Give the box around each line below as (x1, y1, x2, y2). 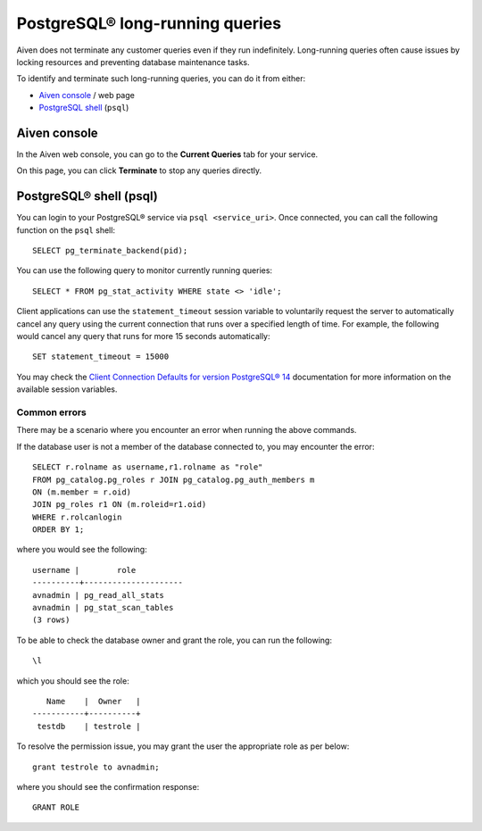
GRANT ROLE (32, 802, 80, 812)
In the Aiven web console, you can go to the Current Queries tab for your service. (16, 149, 319, 160)
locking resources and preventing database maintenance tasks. (16, 56, 250, 67)
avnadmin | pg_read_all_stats (32, 590, 165, 600)
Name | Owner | (46, 696, 141, 706)
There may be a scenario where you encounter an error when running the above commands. (16, 425, 357, 436)
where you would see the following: (16, 544, 147, 555)
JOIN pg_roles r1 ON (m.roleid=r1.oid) (32, 500, 207, 510)
